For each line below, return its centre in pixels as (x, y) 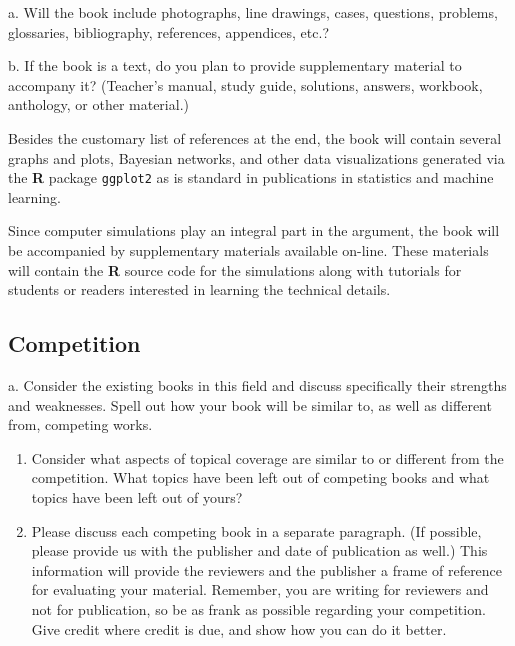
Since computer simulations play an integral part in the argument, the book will (254, 230)
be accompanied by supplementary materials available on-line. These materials (248, 250)
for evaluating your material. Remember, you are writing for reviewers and (260, 589)
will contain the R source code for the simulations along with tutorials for (235, 269)
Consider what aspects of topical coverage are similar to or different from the (267, 457)
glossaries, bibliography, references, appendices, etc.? (168, 31)
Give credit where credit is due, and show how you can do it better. (239, 628)
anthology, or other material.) (98, 104)
